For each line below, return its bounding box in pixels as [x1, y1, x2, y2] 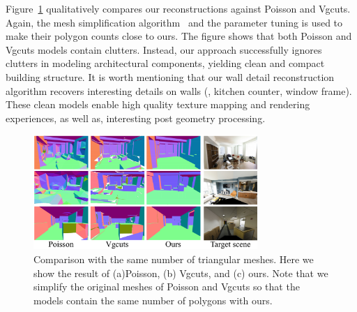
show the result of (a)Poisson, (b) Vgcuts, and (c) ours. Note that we [33, 265, 328, 280]
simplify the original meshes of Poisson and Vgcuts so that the [33, 279, 300, 294]
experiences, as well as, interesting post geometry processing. [6, 110, 266, 125]
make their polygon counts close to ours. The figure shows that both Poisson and [6, 29, 352, 43]
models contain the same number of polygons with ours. [33, 292, 273, 307]
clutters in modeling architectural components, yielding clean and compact [6, 56, 325, 70]
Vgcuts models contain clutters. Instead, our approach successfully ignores [6, 42, 322, 57]
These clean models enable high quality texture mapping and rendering [6, 97, 310, 112]
